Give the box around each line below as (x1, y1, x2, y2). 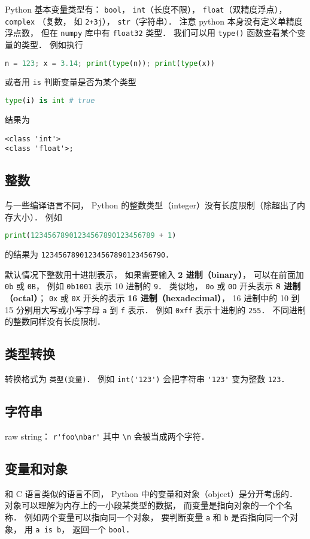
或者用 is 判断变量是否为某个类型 (5, 75, 136, 88)
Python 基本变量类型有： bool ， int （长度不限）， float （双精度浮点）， (5, 3, 287, 15)
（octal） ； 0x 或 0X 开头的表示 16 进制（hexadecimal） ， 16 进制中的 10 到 (5, 292, 300, 304)
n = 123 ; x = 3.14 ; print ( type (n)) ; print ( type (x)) (5, 59, 215, 68)
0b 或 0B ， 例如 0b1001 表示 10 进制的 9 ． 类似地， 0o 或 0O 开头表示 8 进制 (5, 280, 301, 292)
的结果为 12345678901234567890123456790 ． (5, 248, 174, 261)
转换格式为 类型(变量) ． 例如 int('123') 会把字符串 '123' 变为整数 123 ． (5, 373, 290, 385)
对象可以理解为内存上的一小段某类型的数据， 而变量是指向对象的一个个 (5, 499, 284, 511)
